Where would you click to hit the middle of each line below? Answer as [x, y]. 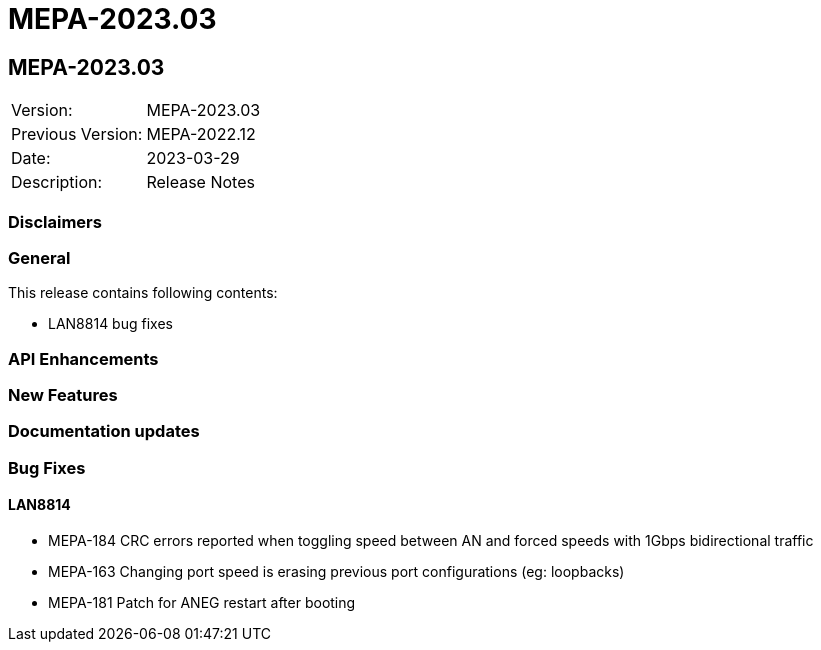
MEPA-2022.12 [201, 134]
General [39, 257]
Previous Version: [77, 134]
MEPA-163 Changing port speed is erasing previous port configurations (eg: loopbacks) [336, 572]
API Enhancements [83, 358]
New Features [63, 395]
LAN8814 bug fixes [110, 324]
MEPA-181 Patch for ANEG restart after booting [202, 603]
